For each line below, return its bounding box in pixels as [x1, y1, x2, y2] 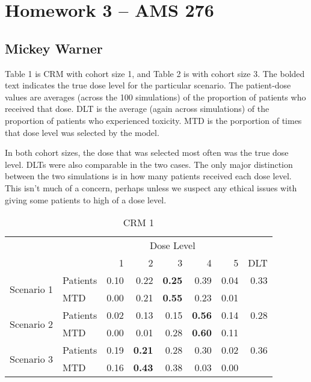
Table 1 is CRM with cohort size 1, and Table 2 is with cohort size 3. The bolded [5, 67, 305, 79]
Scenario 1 [10, 282, 54, 296]
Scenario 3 [10, 351, 54, 366]
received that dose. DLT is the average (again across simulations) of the [5, 102, 269, 115]
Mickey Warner [5, 39, 103, 57]
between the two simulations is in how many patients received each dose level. [5, 170, 292, 182]
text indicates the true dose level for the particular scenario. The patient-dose [5, 79, 291, 91]
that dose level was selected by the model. [5, 126, 159, 138]
